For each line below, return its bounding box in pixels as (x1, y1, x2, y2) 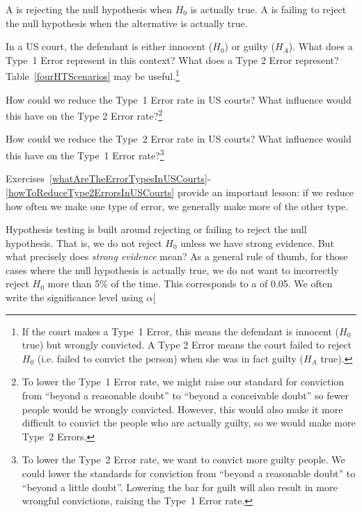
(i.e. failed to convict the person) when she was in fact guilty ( (37, 351, 304, 365)
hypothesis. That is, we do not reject (6, 235, 162, 250)
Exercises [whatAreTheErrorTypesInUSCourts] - (6, 171, 211, 186)
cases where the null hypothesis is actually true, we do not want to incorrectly (6, 262, 339, 277)
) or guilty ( (224, 39, 275, 54)
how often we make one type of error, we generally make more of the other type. (6, 198, 349, 213)
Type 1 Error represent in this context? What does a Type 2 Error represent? (6, 52, 339, 67)
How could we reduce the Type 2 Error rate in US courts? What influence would (6, 131, 352, 146)
